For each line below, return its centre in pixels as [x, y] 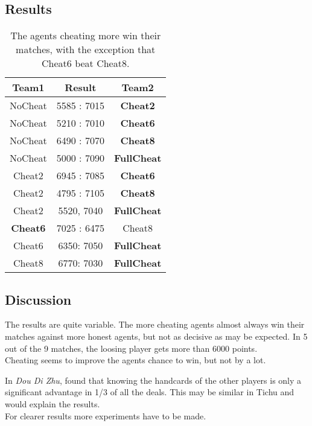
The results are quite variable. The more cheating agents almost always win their [155, 324]
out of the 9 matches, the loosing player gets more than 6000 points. [131, 348]
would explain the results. [53, 403]
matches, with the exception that [86, 49]
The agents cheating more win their [86, 36]
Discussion [38, 299]
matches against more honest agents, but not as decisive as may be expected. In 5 [156, 336]
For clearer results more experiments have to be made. [106, 415]
